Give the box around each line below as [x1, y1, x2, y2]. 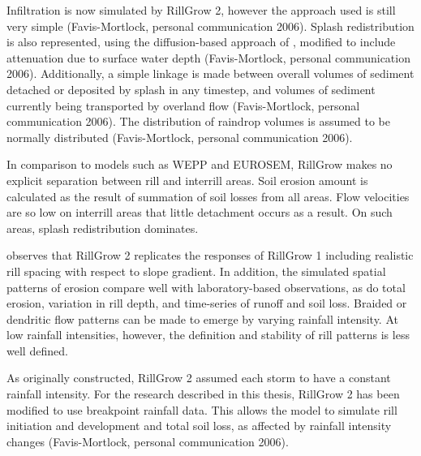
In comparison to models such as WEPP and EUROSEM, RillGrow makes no [6, 156, 393, 173]
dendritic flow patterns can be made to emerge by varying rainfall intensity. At [6, 310, 398, 327]
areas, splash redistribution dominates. [6, 219, 199, 236]
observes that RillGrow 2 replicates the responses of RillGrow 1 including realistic [6, 247, 414, 264]
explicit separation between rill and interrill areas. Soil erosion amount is [6, 171, 368, 188]
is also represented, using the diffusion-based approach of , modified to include [6, 33, 396, 50]
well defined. [6, 342, 68, 359]
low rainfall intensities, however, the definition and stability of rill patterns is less [6, 326, 410, 343]
